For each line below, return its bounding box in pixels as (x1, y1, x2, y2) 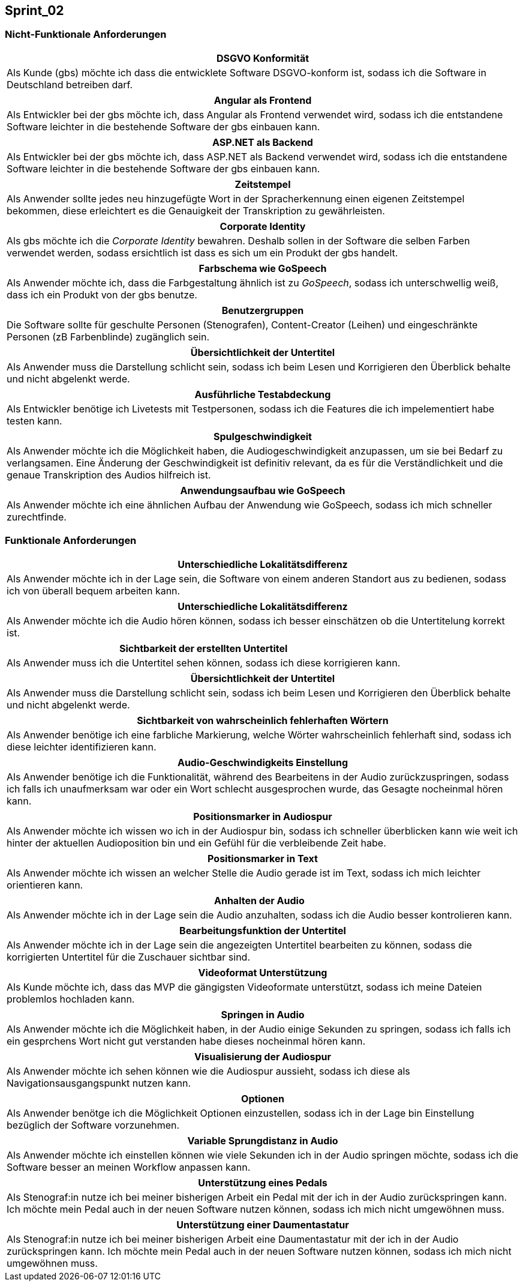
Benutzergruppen (221, 304, 304, 316)
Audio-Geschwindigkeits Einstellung (177, 756, 348, 768)
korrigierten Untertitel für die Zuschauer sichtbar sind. (7, 950, 250, 963)
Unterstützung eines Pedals (198, 1176, 327, 1189)
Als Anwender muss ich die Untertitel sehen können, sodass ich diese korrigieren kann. (7, 656, 401, 669)
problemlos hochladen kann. (7, 992, 135, 1005)
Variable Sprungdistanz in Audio (187, 1134, 338, 1147)
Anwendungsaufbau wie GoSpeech (180, 484, 345, 497)
